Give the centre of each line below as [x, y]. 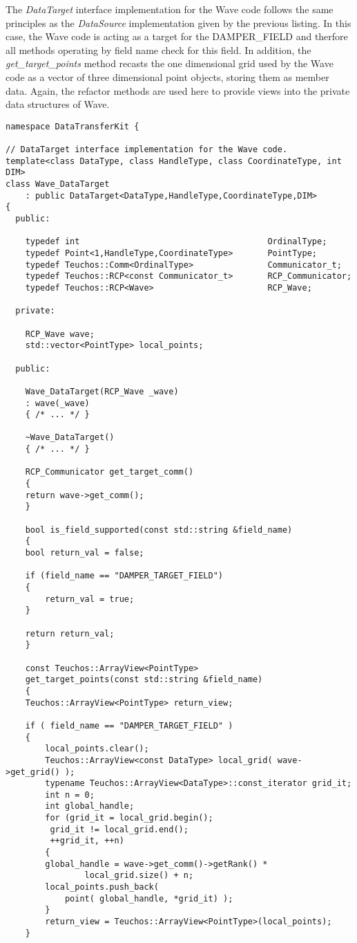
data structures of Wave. [58, 104]
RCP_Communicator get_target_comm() [109, 472]
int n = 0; [70, 795]
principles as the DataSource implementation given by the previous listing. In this [178, 22]
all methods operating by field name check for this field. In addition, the [158, 49]
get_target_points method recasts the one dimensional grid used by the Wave [170, 63]
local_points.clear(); [97, 749]
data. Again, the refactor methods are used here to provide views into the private [178, 90]
